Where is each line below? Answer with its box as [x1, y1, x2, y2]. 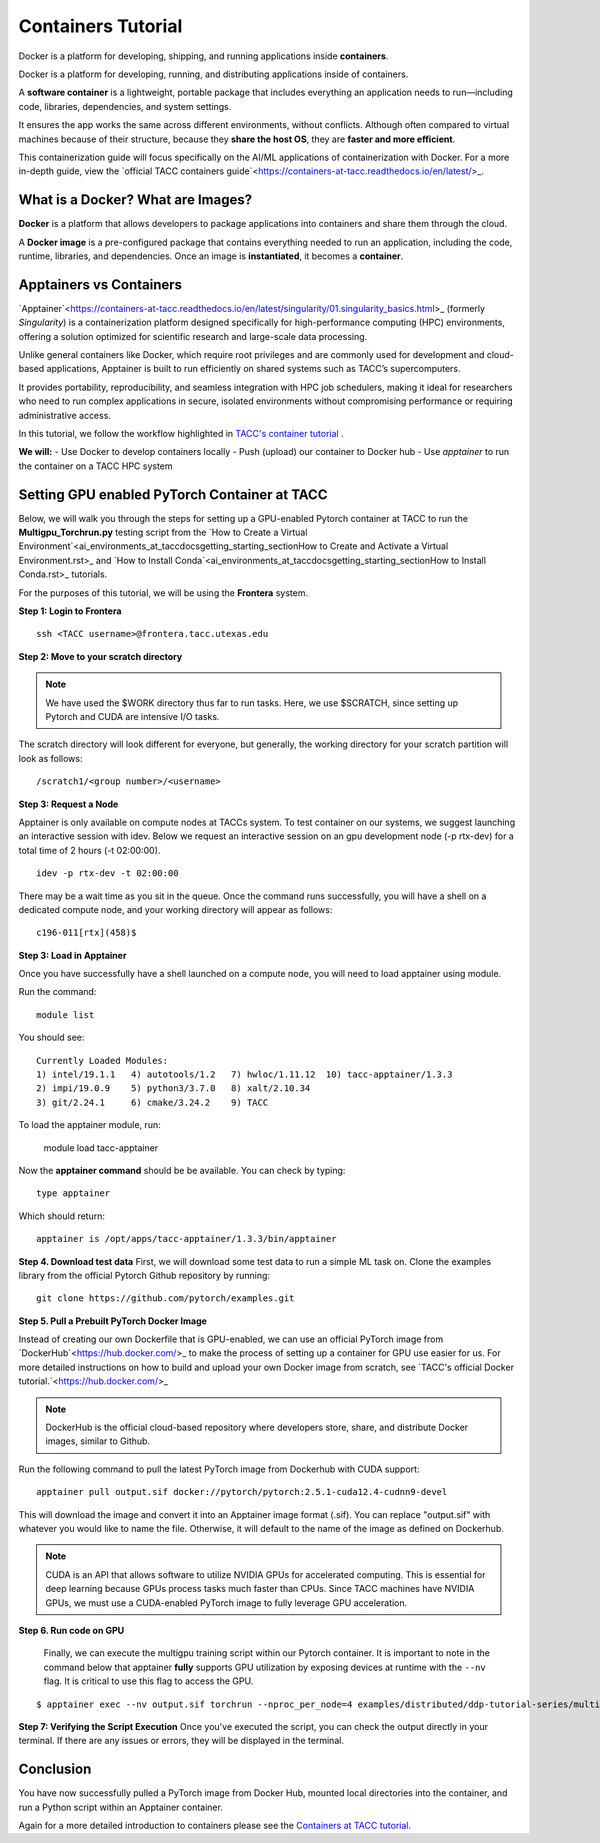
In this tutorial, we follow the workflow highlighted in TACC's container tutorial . [18, 428, 344, 439]
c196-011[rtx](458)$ [36, 927, 137, 939]
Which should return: [18, 1210, 105, 1222]
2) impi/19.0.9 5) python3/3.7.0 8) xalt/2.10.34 [36, 1083, 311, 1094]
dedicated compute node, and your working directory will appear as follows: [18, 903, 333, 915]
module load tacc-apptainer [43, 1141, 159, 1154]
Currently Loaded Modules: [36, 1055, 169, 1066]
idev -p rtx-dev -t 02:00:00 [36, 868, 179, 879]
